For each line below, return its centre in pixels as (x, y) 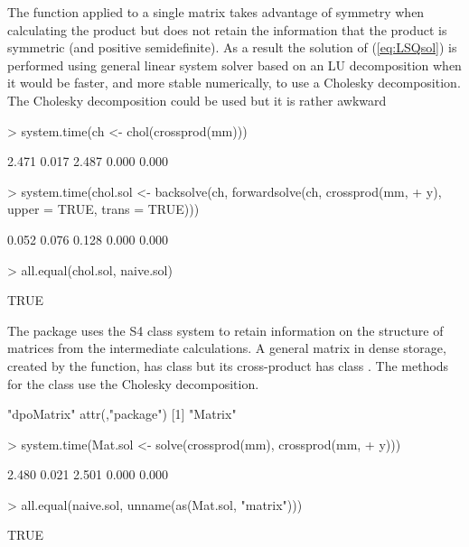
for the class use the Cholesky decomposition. (133, 383)
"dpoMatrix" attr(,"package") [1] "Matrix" (122, 414)
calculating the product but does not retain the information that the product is (227, 29)
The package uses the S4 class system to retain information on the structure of (225, 330)
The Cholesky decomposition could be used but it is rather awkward (197, 100)
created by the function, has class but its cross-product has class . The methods (228, 365)
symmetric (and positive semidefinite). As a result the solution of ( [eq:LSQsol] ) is (232, 47)
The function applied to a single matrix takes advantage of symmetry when (216, 12)
